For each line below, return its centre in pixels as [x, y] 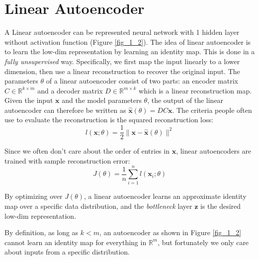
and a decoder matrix [70, 90]
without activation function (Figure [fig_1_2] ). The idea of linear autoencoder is [128, 42]
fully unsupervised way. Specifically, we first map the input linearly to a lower [122, 61]
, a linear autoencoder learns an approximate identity [165, 196]
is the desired [220, 206]
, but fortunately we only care [203, 242]
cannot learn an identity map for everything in [76, 242]
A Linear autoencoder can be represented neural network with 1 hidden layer [122, 32]
